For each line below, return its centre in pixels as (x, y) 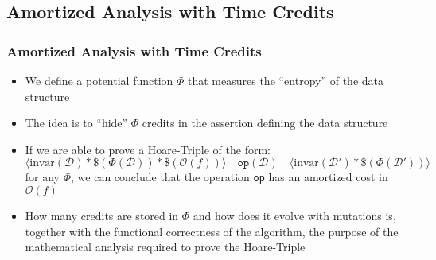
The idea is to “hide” (76, 123)
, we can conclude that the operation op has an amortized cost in (230, 177)
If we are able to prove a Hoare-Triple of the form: (148, 149)
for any (43, 177)
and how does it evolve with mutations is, (294, 216)
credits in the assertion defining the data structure (265, 123)
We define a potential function (99, 80)
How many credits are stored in (102, 216)
